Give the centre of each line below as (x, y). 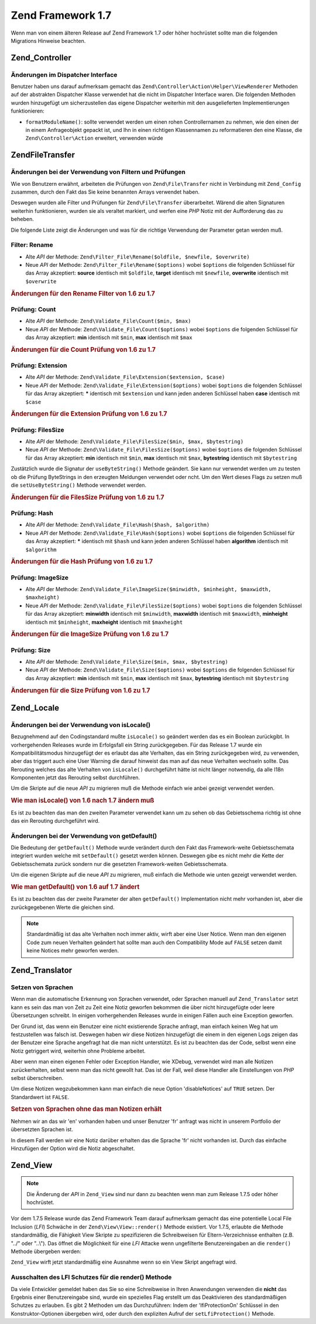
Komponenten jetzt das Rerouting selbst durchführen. (75, 778)
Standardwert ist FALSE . (40, 1097)
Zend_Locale (35, 707)
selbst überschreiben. (37, 1078)
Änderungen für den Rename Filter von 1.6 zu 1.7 (83, 293)
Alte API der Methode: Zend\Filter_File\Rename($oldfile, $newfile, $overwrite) (138, 257)
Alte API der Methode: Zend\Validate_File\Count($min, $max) (108, 321)
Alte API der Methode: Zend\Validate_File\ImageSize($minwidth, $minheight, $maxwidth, (148, 589)
